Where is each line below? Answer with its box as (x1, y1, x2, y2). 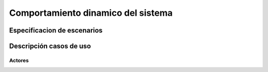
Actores (9, 57, 29, 64)
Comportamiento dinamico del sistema (9, 7, 173, 18)
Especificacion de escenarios (9, 26, 103, 35)
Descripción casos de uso (9, 42, 91, 50)
